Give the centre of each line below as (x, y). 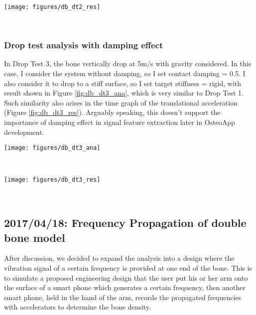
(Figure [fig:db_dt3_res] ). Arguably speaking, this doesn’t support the (112, 112)
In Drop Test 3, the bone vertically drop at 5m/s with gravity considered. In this (128, 63)
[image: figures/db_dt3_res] (52, 180)
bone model (35, 237)
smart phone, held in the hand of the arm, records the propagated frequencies (123, 297)
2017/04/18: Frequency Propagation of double (125, 223)
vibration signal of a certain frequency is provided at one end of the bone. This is (128, 267)
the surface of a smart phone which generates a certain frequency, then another (125, 287)
